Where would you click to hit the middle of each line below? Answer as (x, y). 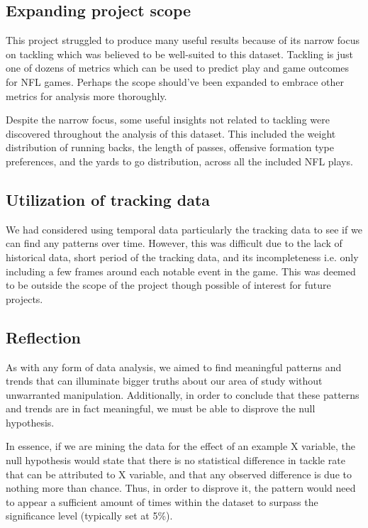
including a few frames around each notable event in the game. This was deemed (181, 271)
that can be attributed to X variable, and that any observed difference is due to (179, 474)
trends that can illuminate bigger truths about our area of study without (164, 381)
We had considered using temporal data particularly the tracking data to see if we (184, 229)
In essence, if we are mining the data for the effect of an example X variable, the (180, 446)
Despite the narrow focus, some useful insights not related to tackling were (168, 120)
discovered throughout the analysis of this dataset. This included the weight (171, 133)
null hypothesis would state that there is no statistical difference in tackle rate (175, 460)
